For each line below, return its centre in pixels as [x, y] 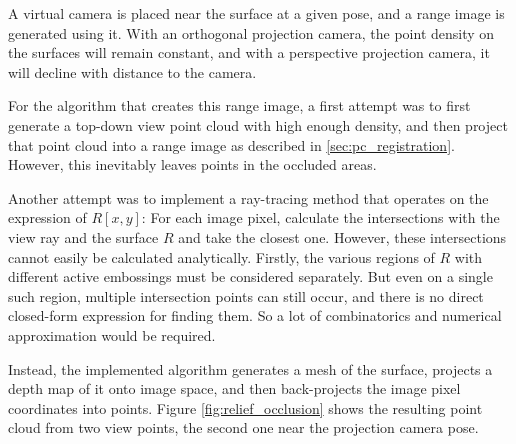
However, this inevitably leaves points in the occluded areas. [192, 164]
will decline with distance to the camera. [132, 71]
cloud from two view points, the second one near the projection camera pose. [243, 427]
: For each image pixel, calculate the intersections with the [320, 217]
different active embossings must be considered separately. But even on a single [250, 276]
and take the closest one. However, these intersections [342, 236]
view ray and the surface [83, 236]
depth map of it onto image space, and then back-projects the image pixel [234, 388]
